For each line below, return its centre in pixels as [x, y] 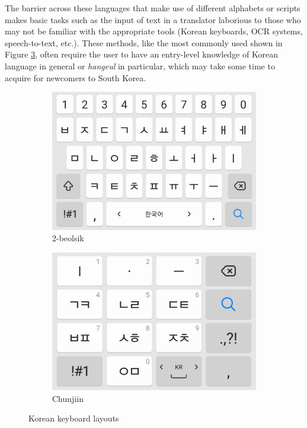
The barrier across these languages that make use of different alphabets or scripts [153, 8]
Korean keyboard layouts [74, 418]
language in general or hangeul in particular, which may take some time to [140, 66]
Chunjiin [68, 398]
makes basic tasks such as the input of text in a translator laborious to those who [153, 19]
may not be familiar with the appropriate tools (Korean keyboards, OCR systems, [154, 31]
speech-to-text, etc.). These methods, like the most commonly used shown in [144, 42]
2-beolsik [68, 238]
